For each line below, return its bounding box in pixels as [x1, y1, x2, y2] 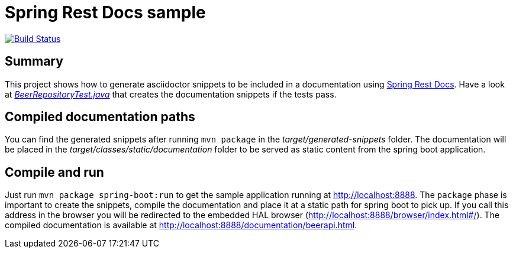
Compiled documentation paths [5, 109, 195, 125]
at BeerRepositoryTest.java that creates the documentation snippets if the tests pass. [5, 89, 337, 99]
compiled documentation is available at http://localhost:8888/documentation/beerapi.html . [5, 220, 357, 231]
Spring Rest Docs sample [5, 2, 206, 22]
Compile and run [5, 164, 104, 180]
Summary [5, 54, 63, 69]
